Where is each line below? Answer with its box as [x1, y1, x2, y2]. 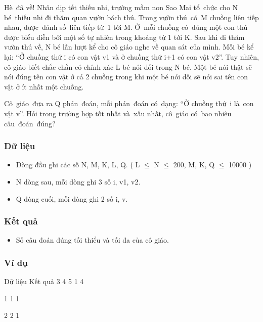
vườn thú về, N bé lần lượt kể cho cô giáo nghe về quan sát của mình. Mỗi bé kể [4, 41, 254, 52]
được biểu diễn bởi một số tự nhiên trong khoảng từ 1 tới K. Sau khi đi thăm [4, 31, 245, 42]
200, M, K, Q [173, 159, 215, 170]
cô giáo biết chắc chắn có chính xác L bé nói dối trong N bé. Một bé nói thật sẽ [4, 61, 252, 72]
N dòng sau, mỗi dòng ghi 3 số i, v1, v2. [16, 176, 141, 187]
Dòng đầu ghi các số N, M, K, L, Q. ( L [16, 159, 140, 170]
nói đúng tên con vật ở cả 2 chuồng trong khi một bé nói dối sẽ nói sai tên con [4, 71, 248, 82]
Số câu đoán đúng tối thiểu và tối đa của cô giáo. [16, 235, 169, 245]
